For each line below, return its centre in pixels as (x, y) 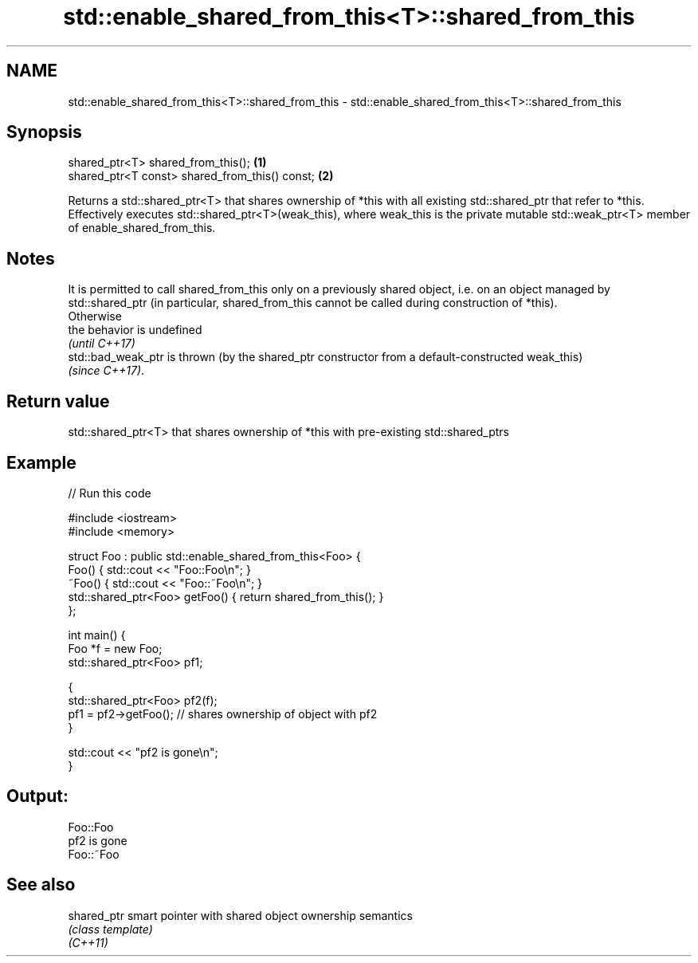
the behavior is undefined (135, 330)
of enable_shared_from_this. (142, 228)
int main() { (97, 635)
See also (41, 885)
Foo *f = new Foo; (115, 648)
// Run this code (110, 493)
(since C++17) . (106, 371)
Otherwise (95, 316)
